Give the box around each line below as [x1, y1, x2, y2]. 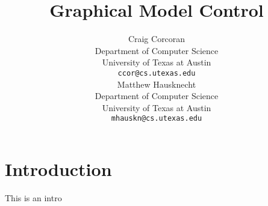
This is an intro [5, 191, 62, 204]
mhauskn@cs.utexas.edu [111, 114, 202, 123]
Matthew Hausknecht [117, 77, 196, 90]
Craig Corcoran [128, 32, 185, 45]
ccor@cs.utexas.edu [117, 68, 196, 77]
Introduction [5, 157, 112, 181]
